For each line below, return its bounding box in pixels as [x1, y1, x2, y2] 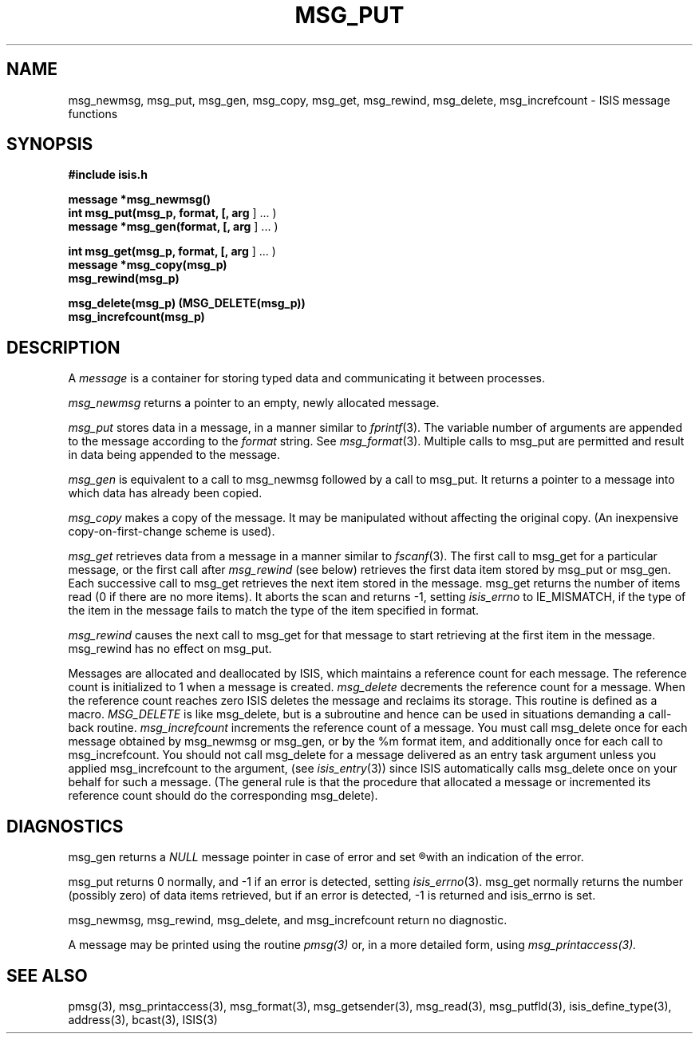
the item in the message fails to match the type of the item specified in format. [68, 603, 480, 618]
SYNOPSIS [6, 134, 93, 155]
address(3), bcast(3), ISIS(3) [68, 1012, 218, 1026]
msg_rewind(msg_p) [68, 271, 180, 286]
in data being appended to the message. [68, 448, 281, 462]
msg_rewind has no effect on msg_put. [68, 642, 272, 656]
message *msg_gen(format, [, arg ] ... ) [68, 219, 278, 234]
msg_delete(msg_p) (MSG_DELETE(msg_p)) [68, 296, 306, 310]
